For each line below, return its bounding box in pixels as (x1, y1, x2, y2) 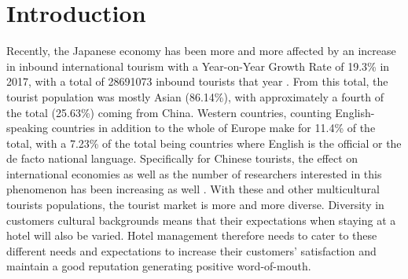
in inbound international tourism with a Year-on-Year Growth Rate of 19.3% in (6, 57, 390, 74)
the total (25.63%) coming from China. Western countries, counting (6, 104, 332, 120)
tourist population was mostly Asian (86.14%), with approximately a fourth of (6, 88, 384, 105)
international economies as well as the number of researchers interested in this (6, 165, 382, 182)
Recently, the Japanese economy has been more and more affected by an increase (6, 42, 396, 59)
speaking (6, 119, 48, 136)
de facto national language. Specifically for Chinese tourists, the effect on (6, 150, 358, 167)
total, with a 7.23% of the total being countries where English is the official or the (6, 134, 402, 151)
